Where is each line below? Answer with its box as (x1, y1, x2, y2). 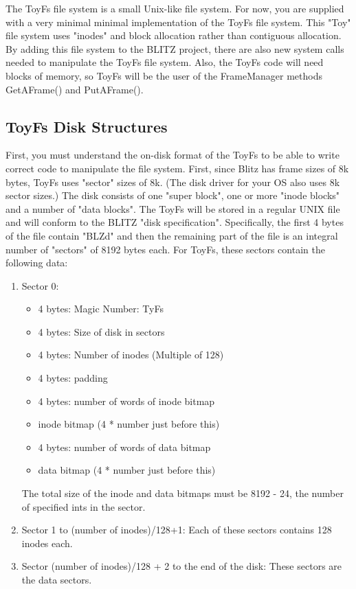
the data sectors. (21, 573, 92, 587)
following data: (5, 255, 68, 270)
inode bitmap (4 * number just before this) (38, 417, 220, 431)
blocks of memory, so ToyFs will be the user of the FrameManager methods (5, 68, 322, 82)
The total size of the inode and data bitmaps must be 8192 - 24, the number (21, 486, 344, 500)
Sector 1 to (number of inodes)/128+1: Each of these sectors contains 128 (21, 522, 332, 537)
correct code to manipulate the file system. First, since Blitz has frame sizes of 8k (5, 161, 349, 175)
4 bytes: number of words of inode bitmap (38, 393, 215, 408)
